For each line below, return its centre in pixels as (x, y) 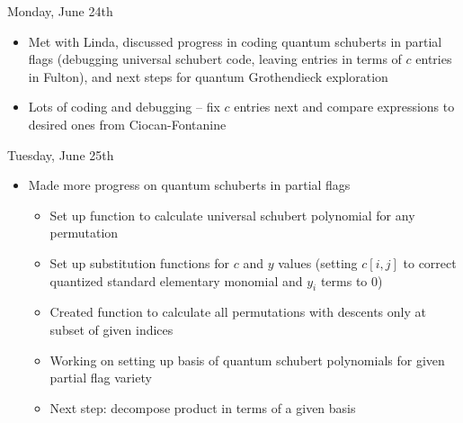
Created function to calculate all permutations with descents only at (238, 312)
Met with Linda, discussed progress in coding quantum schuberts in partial (235, 41)
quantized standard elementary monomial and (176, 280)
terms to (344, 280)
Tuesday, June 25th (61, 154)
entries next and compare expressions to (344, 107)
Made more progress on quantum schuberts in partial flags (189, 185)
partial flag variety (101, 378)
